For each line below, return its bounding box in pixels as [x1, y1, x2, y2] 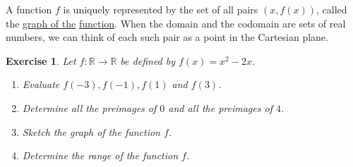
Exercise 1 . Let [6, 53, 76, 68]
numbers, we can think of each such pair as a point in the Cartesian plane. [6, 30, 328, 44]
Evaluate [22, 77, 60, 92]
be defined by [120, 53, 176, 68]
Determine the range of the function [22, 148, 179, 163]
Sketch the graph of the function [22, 124, 160, 139]
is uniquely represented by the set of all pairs [63, 2, 258, 16]
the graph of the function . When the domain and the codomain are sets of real [6, 16, 346, 30]
